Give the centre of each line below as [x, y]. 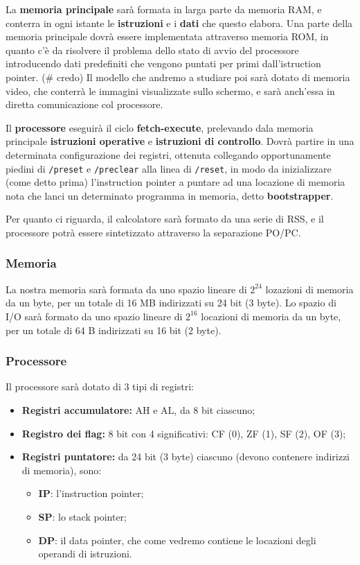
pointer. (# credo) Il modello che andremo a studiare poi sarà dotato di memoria [178, 77]
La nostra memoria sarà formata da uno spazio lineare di [126, 289]
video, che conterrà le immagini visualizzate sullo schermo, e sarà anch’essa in [170, 90]
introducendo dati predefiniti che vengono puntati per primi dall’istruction [163, 63]
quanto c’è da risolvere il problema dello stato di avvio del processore [152, 50]
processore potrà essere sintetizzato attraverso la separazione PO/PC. [153, 232]
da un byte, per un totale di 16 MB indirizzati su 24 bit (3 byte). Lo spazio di [171, 303]
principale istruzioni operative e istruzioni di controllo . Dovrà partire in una [180, 141]
